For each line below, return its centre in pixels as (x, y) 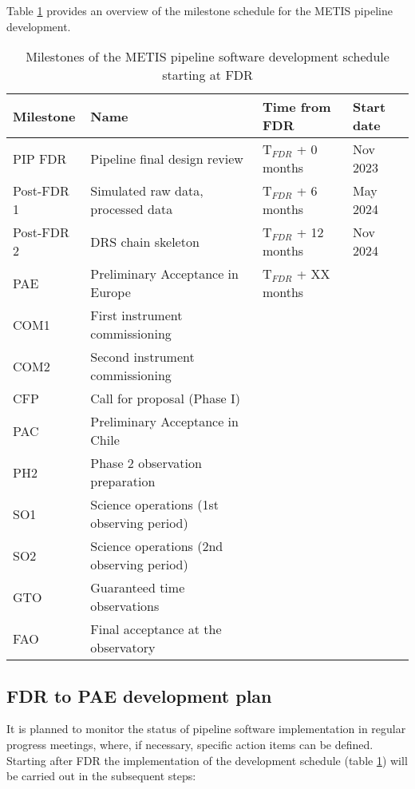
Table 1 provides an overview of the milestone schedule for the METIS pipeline (200, 10)
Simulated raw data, (147, 191)
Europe (111, 292)
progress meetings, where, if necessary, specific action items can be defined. (190, 744)
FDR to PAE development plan (139, 695)
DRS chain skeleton (145, 241)
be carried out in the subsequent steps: (101, 776)
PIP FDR (40, 158)
